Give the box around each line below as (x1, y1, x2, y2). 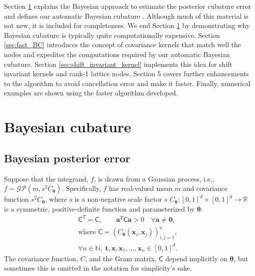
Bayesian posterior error (4, 150, 130, 165)
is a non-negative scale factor (74, 194, 162, 204)
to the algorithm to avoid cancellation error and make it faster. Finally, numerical (4, 78, 251, 88)
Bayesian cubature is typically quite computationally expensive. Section (4, 30, 220, 40)
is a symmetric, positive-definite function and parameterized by (4, 203, 195, 214)
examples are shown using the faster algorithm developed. (4, 88, 178, 98)
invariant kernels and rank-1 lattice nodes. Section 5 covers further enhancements (4, 68, 249, 79)
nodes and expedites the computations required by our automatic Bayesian (4, 49, 230, 59)
